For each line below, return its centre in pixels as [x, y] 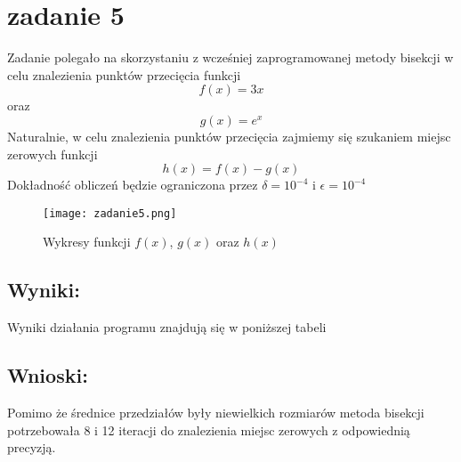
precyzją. [32, 447]
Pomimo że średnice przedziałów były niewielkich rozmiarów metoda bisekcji [216, 412]
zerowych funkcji [53, 154]
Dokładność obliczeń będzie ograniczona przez [133, 185]
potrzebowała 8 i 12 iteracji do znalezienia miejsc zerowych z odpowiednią [209, 430]
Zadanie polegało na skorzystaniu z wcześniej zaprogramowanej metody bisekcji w [230, 57]
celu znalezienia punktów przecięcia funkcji [124, 74]
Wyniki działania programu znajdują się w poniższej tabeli [167, 327]
